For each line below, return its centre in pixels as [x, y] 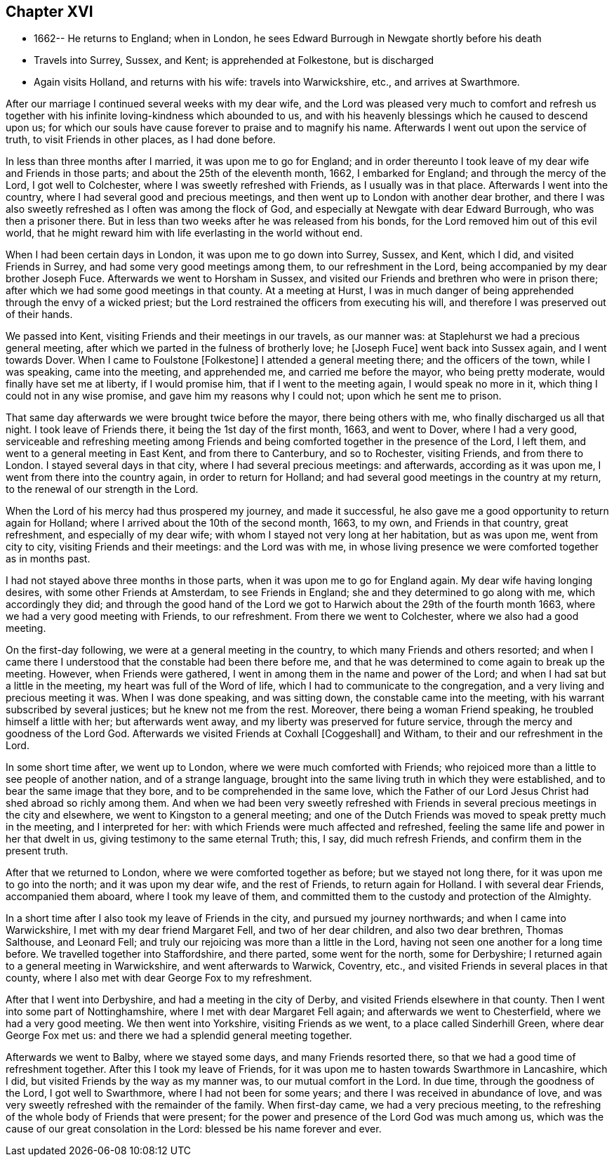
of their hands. [39, 315]
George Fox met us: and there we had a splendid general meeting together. [179, 1036]
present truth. [37, 851]
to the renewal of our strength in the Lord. [102, 489]
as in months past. [48, 559]
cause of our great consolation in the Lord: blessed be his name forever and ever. [194, 1129]
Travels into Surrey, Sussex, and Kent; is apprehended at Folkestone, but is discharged [234, 60]
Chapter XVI [49, 12]
